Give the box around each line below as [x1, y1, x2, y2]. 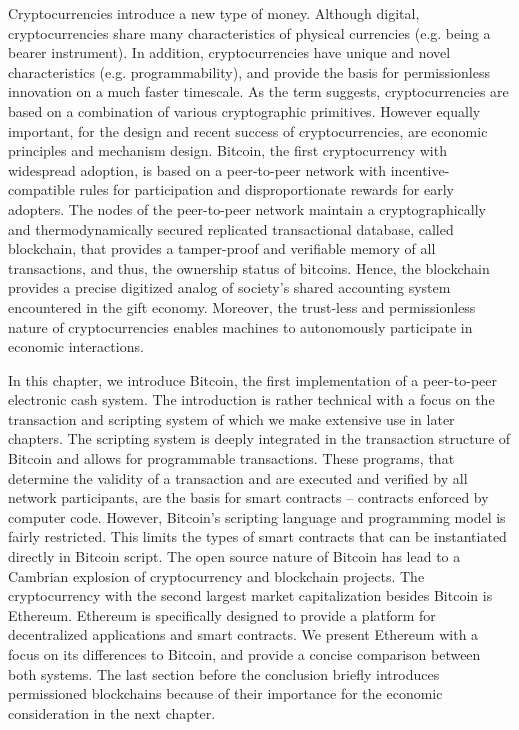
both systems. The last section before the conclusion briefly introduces [8, 663, 440, 684]
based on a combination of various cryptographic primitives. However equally [8, 100, 481, 121]
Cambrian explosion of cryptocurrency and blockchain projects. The [8, 565, 425, 586]
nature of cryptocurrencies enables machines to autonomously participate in [8, 316, 473, 337]
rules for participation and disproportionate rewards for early [79, 179, 454, 200]
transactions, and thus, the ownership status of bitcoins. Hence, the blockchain [8, 257, 490, 278]
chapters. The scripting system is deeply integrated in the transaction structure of [8, 428, 511, 449]
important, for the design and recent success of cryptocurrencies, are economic [8, 120, 488, 141]
